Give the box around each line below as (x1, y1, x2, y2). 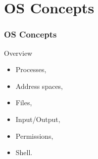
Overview (4, 47, 33, 58)
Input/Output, (15, 114, 60, 124)
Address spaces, (15, 80, 63, 91)
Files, (15, 97, 32, 108)
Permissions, (15, 130, 53, 141)
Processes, (15, 64, 47, 75)
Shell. (15, 147, 33, 158)
